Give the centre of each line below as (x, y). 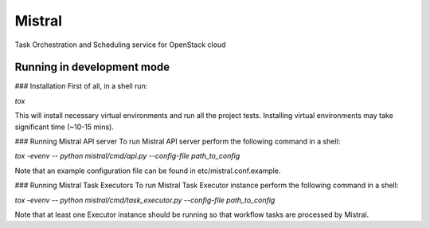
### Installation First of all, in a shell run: (81, 86)
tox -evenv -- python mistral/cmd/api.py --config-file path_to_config (127, 156)
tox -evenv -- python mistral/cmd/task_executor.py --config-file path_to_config (145, 200)
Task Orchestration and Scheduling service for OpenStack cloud (120, 45)
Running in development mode (92, 67)
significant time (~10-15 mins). (64, 127)
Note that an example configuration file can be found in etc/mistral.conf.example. (148, 171)
